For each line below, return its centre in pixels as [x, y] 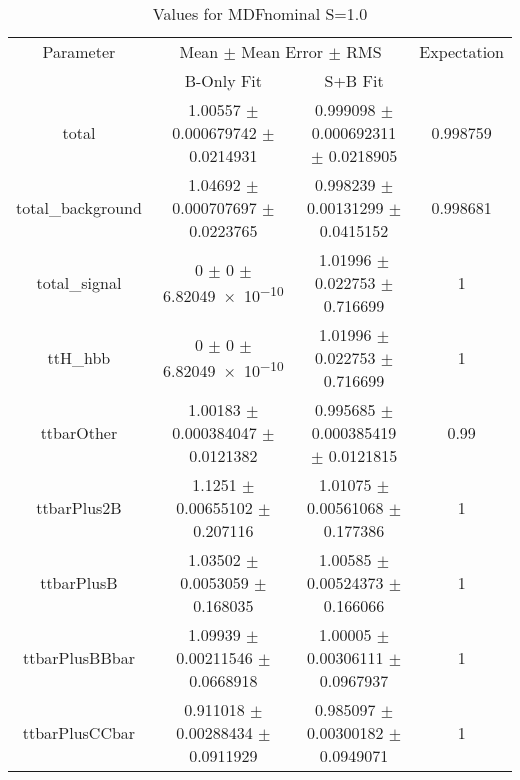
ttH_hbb [79, 357]
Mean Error [282, 51]
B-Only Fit [223, 80]
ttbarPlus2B [79, 507]
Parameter [79, 51]
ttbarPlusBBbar [78, 657]
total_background [79, 207]
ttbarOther [79, 432]
